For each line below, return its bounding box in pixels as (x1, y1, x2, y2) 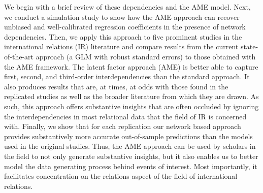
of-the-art (4, 51, 34, 61)
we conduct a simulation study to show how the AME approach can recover (4, 11, 240, 22)
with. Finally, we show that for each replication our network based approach (4, 121, 241, 132)
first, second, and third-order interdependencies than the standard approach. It (4, 71, 250, 82)
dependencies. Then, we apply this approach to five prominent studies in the (4, 31, 242, 42)
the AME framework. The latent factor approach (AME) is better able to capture (4, 61, 258, 72)
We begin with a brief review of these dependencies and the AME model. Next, (4, 2, 251, 12)
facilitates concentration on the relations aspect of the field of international (4, 171, 238, 181)
